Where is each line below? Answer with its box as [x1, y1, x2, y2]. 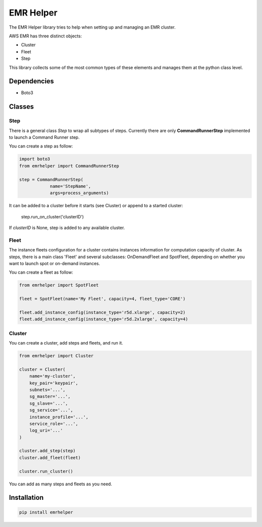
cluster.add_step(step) [19, 448, 76, 454]
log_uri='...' [29, 428, 63, 433]
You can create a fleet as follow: [9, 269, 73, 275]
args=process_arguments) [49, 190, 109, 196]
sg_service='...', [29, 408, 73, 413]
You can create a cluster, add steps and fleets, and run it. [9, 340, 123, 346]
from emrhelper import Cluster [19, 353, 94, 359]
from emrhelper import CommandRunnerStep [19, 163, 119, 168]
